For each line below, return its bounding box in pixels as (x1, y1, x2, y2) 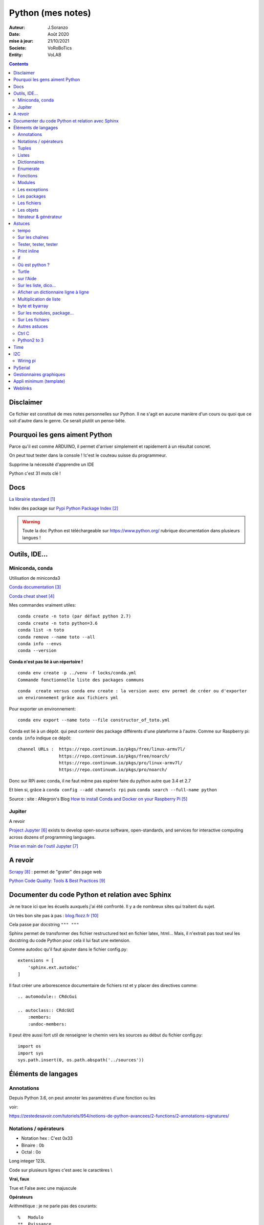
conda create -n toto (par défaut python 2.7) (18, 613, 132, 619)
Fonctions (18, 172, 38, 178)
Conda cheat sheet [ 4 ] (9, 593, 55, 599)
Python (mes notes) (9, 7, 91, 18)
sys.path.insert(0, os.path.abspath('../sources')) (18, 1057, 144, 1063)
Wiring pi (18, 358, 36, 364)
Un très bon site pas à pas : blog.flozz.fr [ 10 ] (9, 912, 99, 918)
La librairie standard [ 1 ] (9, 496, 56, 502)
